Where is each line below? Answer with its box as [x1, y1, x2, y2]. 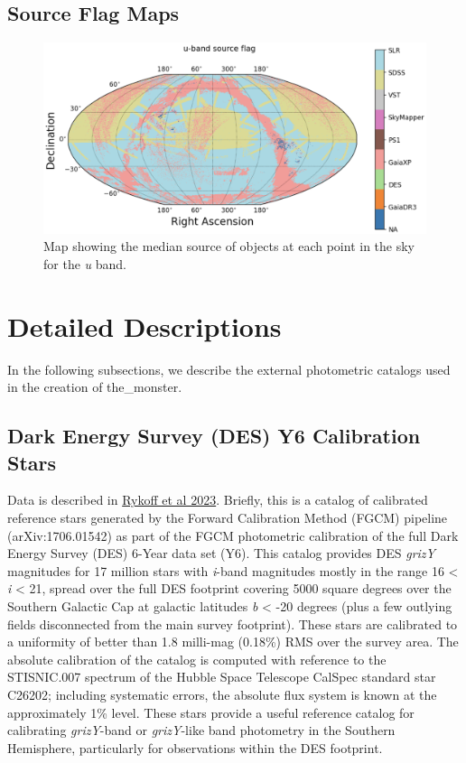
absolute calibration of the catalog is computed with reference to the [7, 649, 387, 668]
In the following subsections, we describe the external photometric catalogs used [7, 359, 451, 378]
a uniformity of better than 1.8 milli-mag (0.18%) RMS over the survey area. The [7, 632, 459, 651]
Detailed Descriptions [7, 307, 282, 344]
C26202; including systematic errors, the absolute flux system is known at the [7, 685, 437, 703]
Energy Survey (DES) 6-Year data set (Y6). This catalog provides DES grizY [7, 544, 435, 563]
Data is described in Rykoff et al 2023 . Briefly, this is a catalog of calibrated [7, 490, 428, 509]
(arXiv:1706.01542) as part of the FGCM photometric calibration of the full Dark [7, 526, 459, 544]
